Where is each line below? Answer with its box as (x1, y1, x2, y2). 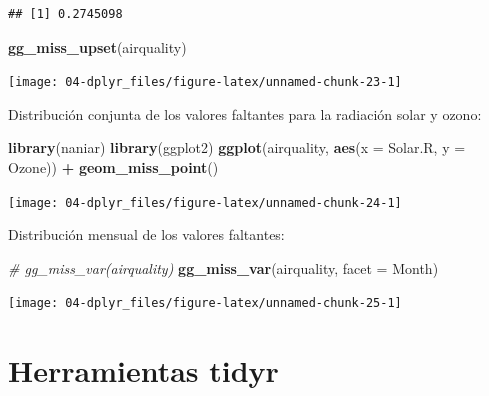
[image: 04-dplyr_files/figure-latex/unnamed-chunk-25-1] (8, 296, 402, 311)
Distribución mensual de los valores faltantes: (8, 224, 285, 245)
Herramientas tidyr (8, 350, 279, 391)
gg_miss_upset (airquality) (8, 36, 187, 57)
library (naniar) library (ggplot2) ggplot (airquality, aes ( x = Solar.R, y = (8, 137, 466, 158)
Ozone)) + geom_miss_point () (8, 157, 219, 178)
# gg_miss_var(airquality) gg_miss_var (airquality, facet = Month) (8, 257, 439, 278)
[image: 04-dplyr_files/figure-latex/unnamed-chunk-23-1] (8, 75, 402, 90)
